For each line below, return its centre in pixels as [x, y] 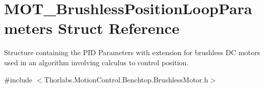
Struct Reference [119, 28]
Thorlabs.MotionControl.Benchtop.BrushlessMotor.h [126, 79]
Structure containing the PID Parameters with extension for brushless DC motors [132, 52]
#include [18, 79]
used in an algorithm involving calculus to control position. [97, 62]
